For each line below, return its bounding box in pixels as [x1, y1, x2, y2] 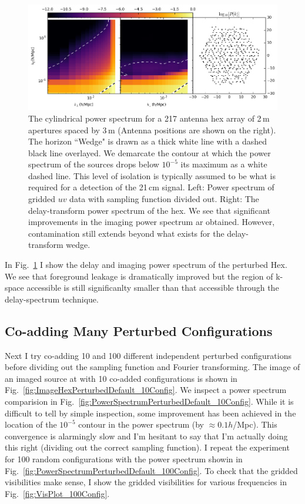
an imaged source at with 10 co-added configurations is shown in [5, 372, 237, 384]
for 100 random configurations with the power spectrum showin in [5, 452, 243, 465]
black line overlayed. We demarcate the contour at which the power [28, 146, 271, 159]
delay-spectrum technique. [5, 293, 99, 305]
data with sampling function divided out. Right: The [69, 193, 259, 205]
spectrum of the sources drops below [28, 158, 159, 170]
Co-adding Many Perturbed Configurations [5, 321, 273, 340]
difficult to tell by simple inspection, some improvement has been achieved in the [5, 406, 296, 419]
